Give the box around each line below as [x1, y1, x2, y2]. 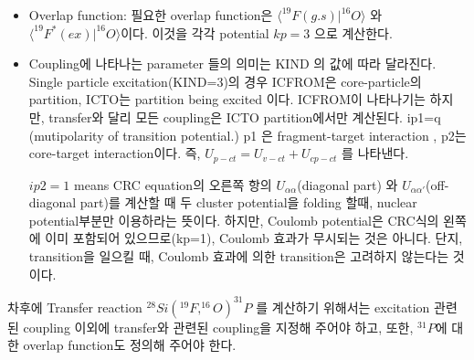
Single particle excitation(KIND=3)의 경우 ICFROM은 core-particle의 [28, 71, 422, 90]
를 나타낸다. [342, 143, 409, 163]
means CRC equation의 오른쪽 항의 [74, 175, 272, 194]
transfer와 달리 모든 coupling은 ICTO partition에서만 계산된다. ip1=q [48, 107, 441, 126]
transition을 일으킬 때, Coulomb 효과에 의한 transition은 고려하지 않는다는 [28, 246, 449, 265]
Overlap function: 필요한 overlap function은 [28, 5, 273, 24]
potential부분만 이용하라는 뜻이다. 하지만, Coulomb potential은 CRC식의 [28, 210, 439, 229]
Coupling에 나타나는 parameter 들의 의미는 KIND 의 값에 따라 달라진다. [28, 54, 437, 73]
